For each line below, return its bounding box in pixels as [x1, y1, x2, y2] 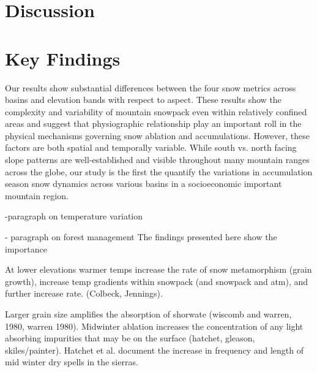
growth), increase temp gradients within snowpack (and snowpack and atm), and [5, 275, 308, 287]
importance [5, 242, 47, 255]
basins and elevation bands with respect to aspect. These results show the [5, 93, 282, 106]
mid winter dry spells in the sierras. [5, 355, 138, 368]
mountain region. [5, 189, 69, 202]
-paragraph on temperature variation [5, 210, 143, 222]
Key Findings [5, 45, 121, 70]
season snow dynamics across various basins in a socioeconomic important [5, 177, 282, 190]
